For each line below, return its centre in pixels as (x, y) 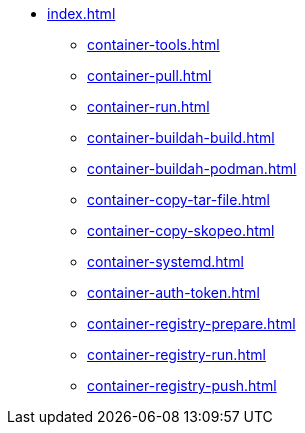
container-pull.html (149, 75)
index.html (81, 13)
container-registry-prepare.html (191, 323)
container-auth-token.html (173, 292)
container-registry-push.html (182, 385)
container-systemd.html (165, 261)
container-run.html (148, 106)
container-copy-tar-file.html (178, 199)
